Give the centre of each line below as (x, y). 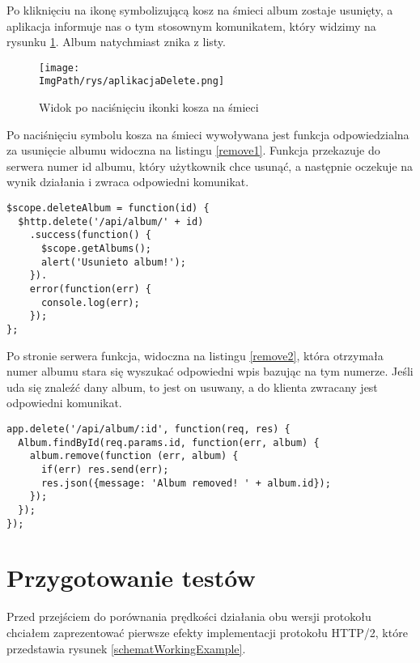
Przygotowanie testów (131, 578)
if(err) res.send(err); (105, 469)
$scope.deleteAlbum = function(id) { (108, 208)
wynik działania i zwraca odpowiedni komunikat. (128, 182)
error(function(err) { (90, 289)
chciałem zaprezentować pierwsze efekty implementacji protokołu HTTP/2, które (207, 632)
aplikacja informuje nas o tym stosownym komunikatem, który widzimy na (191, 25)
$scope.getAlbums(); (96, 249)
